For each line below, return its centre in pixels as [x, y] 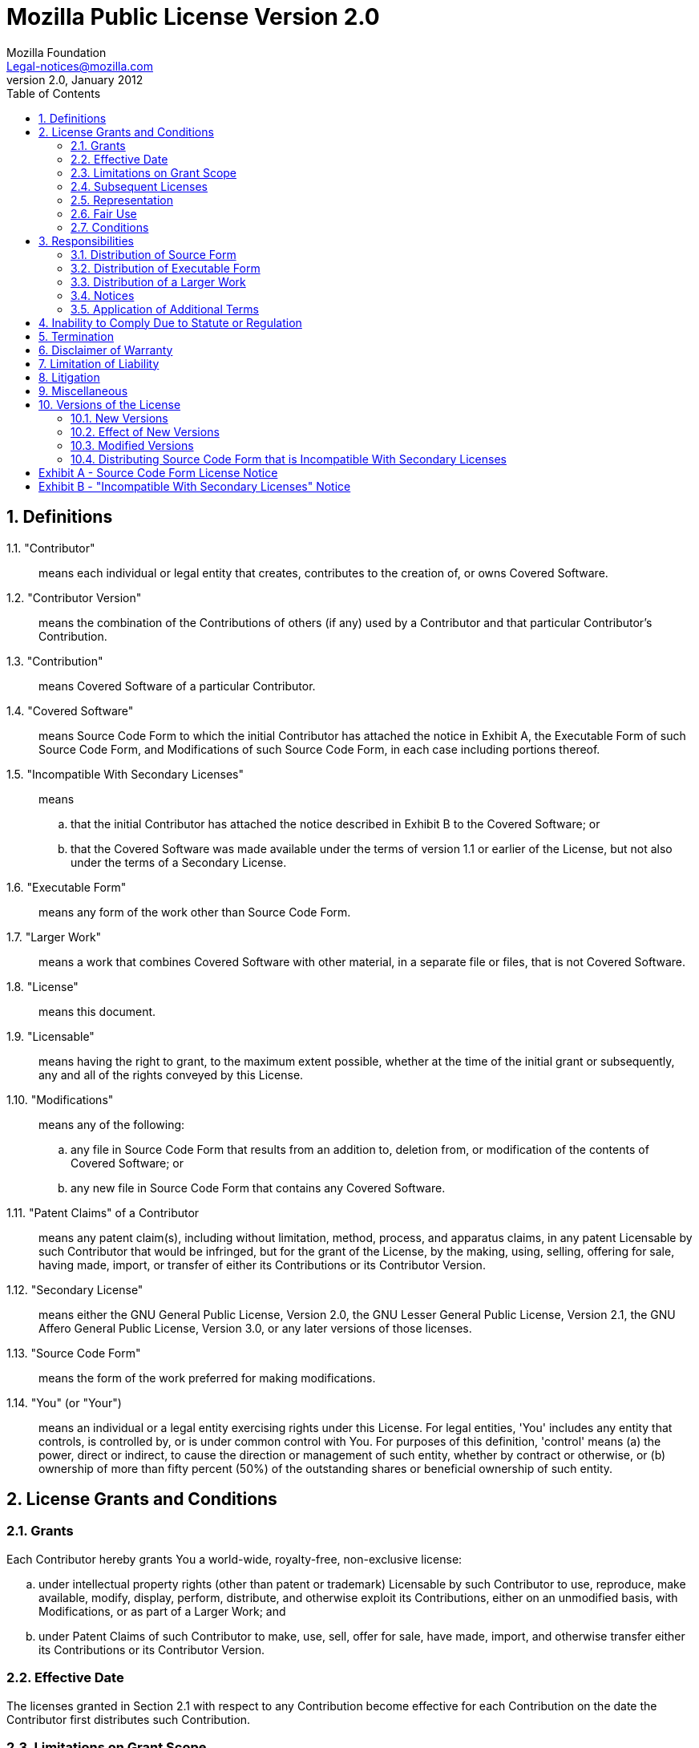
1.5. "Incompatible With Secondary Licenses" [125, 774]
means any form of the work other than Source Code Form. [195, 912]
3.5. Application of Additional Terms [165, 309]
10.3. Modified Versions [132, 445]
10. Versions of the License [110, 404]
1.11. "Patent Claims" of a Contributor [103, 1212]
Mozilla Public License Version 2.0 [193, 17]
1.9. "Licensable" [51, 1036]
